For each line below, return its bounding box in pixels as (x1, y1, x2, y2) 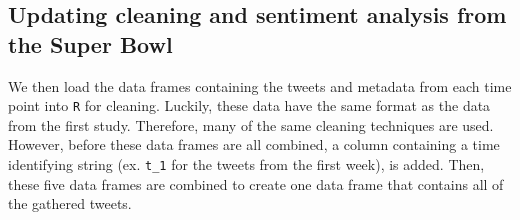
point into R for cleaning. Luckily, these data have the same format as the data (8, 95, 491, 116)
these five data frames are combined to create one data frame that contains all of (8, 173, 504, 194)
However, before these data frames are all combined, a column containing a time (8, 134, 500, 155)
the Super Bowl (8, 28, 173, 59)
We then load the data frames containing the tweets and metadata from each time (8, 75, 512, 96)
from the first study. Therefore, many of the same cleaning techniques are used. (8, 114, 494, 135)
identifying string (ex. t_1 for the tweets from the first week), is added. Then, (8, 154, 485, 175)
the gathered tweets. (8, 193, 132, 214)
